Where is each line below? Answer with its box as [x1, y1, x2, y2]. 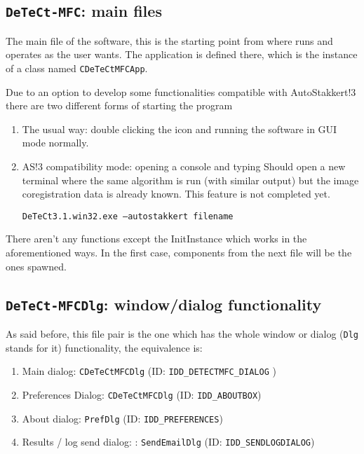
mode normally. [22, 135, 89, 150]
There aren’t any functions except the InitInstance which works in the [6, 231, 307, 246]
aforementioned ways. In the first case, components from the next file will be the [6, 245, 352, 260]
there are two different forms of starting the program [6, 98, 233, 113]
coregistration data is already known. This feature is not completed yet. [22, 186, 330, 201]
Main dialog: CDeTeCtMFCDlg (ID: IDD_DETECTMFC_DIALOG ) [22, 364, 276, 378]
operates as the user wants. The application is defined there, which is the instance [6, 47, 358, 62]
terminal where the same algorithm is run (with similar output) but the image [22, 172, 359, 187]
